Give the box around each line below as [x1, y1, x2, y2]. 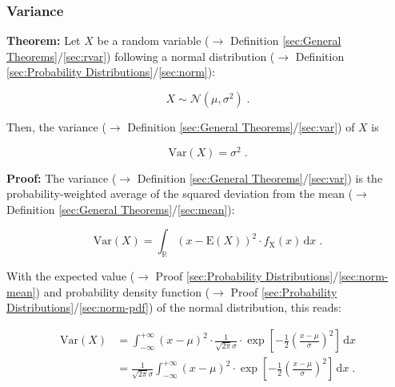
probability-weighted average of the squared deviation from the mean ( [6, 185, 353, 202]
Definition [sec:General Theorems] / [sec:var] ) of [127, 119, 355, 135]
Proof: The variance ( [6, 169, 117, 186]
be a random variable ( [97, 32, 209, 49]
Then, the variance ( [6, 119, 106, 135]
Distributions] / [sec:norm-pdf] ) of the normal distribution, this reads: [6, 299, 341, 316]
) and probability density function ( [35, 283, 210, 300]
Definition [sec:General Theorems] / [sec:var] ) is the [137, 169, 383, 186]
